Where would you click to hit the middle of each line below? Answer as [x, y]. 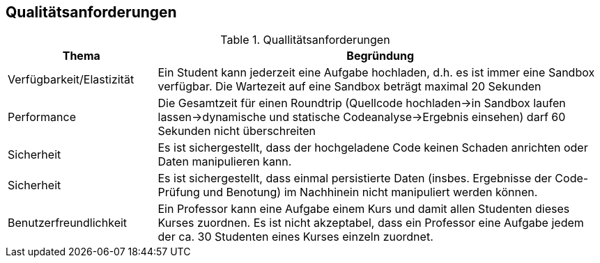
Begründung [380, 56]
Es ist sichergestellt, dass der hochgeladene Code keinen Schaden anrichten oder [373, 148]
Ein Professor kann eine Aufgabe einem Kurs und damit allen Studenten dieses [364, 209]
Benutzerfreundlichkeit [68, 223]
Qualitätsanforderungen [91, 12]
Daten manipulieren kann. [225, 162]
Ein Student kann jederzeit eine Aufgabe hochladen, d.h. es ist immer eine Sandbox [376, 73]
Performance [42, 117]
